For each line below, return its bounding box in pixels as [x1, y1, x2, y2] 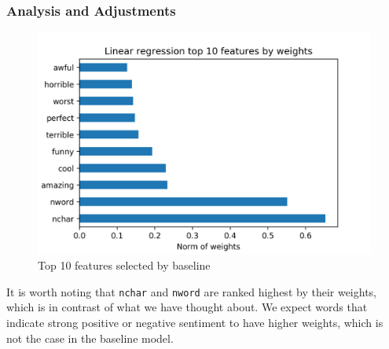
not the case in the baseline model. [6, 329, 174, 346]
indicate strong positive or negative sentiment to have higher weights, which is [6, 314, 383, 331]
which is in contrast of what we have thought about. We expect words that [6, 299, 368, 315]
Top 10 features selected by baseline [38, 257, 211, 274]
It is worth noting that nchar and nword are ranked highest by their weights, [6, 283, 376, 299]
